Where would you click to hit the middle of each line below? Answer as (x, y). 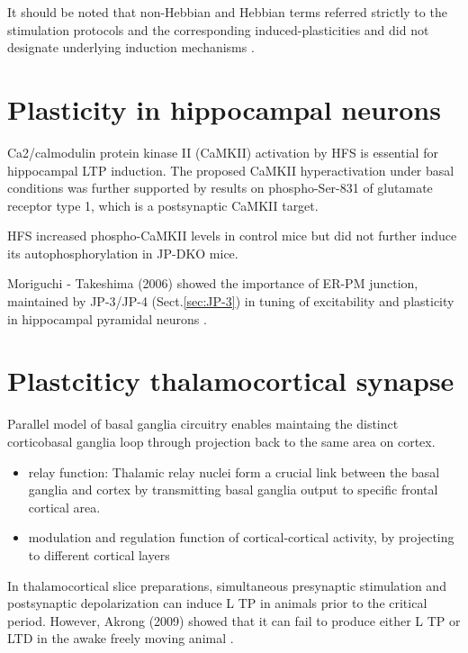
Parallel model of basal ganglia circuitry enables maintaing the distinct (203, 424)
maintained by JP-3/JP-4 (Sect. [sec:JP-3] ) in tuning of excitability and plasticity (231, 301)
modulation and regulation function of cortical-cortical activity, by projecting (241, 537)
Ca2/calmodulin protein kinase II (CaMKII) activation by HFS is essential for (223, 152)
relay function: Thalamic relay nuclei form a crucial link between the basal (234, 472)
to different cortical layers (99, 554)
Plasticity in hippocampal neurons (224, 109)
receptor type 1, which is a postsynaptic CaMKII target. (163, 205)
